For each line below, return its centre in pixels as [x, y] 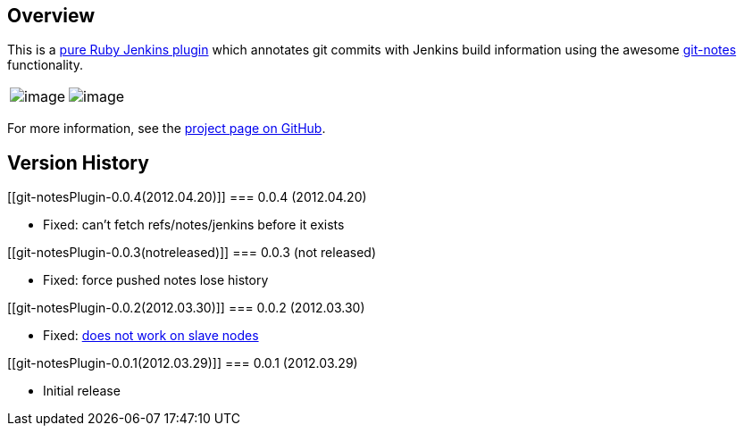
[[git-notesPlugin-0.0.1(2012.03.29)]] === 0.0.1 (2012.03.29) [183, 363]
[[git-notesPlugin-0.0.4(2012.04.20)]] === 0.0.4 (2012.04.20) [187, 197]
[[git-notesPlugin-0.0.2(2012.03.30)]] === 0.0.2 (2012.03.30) [186, 308]
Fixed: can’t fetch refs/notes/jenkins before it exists [194, 225]
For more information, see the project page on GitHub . [167, 129]
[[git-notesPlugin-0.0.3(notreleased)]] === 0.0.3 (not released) [192, 253]
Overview [51, 16]
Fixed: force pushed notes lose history [156, 280]
